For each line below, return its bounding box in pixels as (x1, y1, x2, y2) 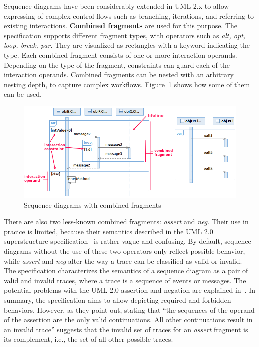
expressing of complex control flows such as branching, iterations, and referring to (4, 10, 254, 21)
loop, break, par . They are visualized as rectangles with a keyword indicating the (4, 40, 250, 50)
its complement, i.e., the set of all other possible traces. (4, 334, 173, 344)
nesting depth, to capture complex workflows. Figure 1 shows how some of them (4, 79, 250, 89)
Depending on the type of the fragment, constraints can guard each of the (4, 59, 230, 70)
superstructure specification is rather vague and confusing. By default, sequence (4, 236, 251, 246)
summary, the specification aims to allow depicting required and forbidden (4, 295, 231, 305)
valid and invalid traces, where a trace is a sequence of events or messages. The (4, 275, 246, 285)
